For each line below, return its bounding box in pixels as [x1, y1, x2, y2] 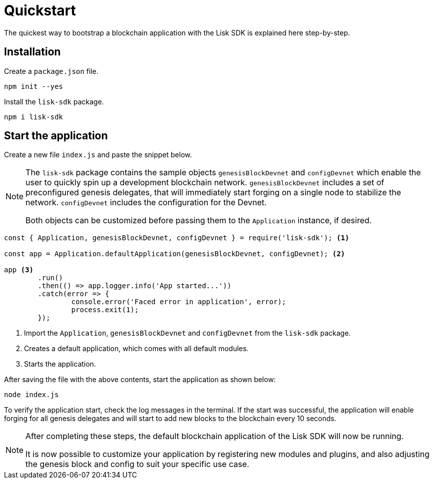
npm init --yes [4, 82, 63, 90]
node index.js [4, 391, 59, 399]
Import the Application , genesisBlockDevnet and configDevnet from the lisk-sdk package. [24, 329, 351, 338]
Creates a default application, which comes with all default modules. [24, 344, 249, 353]
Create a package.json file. [4, 66, 99, 75]
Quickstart [4, 2, 76, 19]
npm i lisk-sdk [4, 112, 63, 121]
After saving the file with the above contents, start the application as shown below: [4, 375, 276, 384]
